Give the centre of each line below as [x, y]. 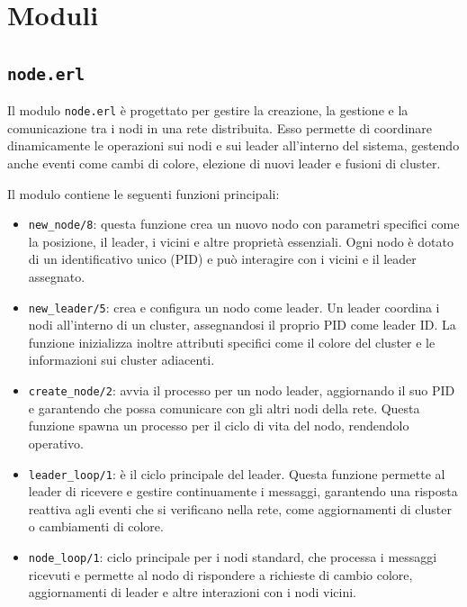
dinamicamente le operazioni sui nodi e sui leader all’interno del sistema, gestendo [233, 145]
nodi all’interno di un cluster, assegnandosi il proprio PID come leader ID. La [242, 325]
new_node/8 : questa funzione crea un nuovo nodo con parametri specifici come [244, 224]
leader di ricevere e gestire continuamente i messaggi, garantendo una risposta [243, 491]
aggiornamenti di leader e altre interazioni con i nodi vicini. [192, 592]
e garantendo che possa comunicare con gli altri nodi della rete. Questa [224, 408]
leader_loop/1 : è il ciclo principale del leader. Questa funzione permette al [237, 473]
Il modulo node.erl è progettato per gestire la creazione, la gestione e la [208, 110]
